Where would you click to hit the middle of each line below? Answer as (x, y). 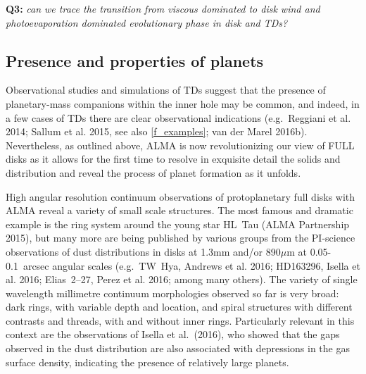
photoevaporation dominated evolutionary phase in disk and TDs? (147, 22)
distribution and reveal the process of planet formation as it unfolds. (153, 172)
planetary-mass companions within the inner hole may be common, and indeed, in (183, 103)
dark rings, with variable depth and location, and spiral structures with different (179, 307)
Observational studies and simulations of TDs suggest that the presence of (166, 90)
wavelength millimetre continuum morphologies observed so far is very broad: (172, 293)
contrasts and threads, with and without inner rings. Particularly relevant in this (180, 320)
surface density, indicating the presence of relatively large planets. (147, 362)
